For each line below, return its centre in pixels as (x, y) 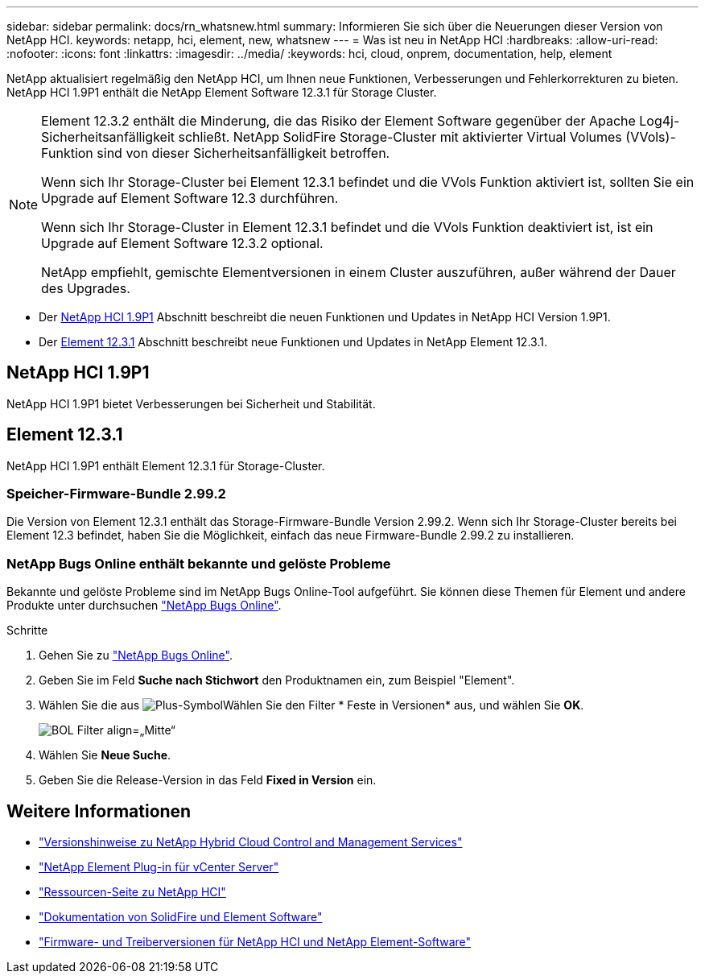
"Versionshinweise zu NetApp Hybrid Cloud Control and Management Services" (251, 842)
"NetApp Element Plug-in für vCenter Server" (159, 867)
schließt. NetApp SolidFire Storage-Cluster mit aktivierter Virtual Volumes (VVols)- (427, 137)
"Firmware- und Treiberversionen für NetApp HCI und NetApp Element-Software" (255, 942)
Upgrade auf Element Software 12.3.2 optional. (182, 243)
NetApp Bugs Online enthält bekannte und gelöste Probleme (199, 563)
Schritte (27, 631)
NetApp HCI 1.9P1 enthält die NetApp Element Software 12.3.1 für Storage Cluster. (222, 92)
